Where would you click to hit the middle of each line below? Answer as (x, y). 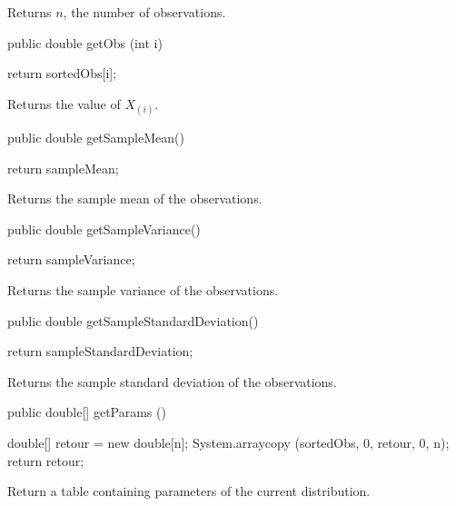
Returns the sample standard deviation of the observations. (172, 381)
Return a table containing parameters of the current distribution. (189, 491)
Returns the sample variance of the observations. (143, 289)
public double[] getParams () (87, 412)
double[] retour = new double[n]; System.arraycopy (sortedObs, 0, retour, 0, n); (228, 442)
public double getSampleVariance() (104, 228)
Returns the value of (64, 103)
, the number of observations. (144, 12)
